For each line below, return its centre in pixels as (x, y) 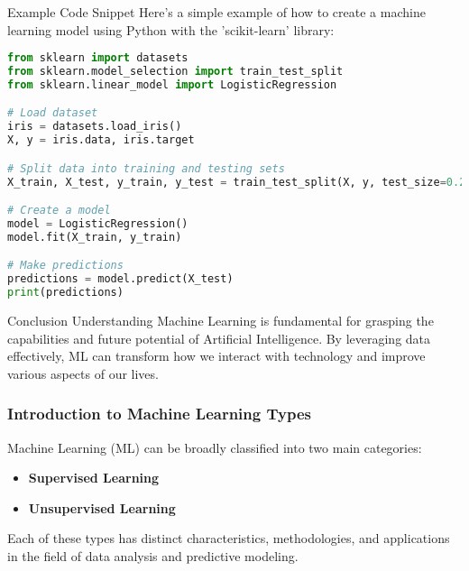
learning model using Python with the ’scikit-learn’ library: (171, 29)
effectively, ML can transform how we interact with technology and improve (216, 356)
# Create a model (59, 211)
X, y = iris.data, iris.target (101, 140)
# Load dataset (53, 113)
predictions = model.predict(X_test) (120, 279)
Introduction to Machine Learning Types (159, 414)
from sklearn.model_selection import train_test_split (175, 72)
